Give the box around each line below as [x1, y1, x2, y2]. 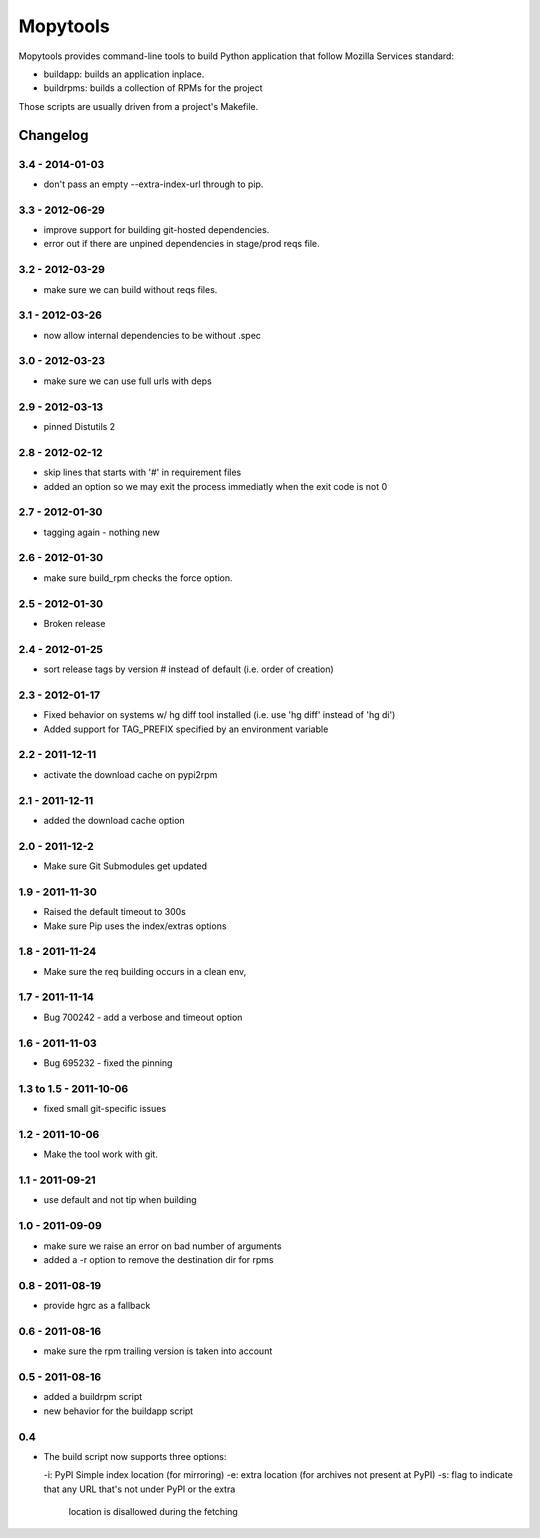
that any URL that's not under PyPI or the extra [43, 1483, 236, 1495]
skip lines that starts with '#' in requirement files [43, 466, 242, 479]
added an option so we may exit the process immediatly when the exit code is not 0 [43, 480, 388, 492]
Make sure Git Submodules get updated [43, 860, 208, 872]
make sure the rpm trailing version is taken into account [43, 1345, 273, 1357]
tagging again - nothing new [43, 526, 160, 538]
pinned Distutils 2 [43, 420, 116, 432]
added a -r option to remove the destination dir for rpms [43, 1253, 274, 1265]
